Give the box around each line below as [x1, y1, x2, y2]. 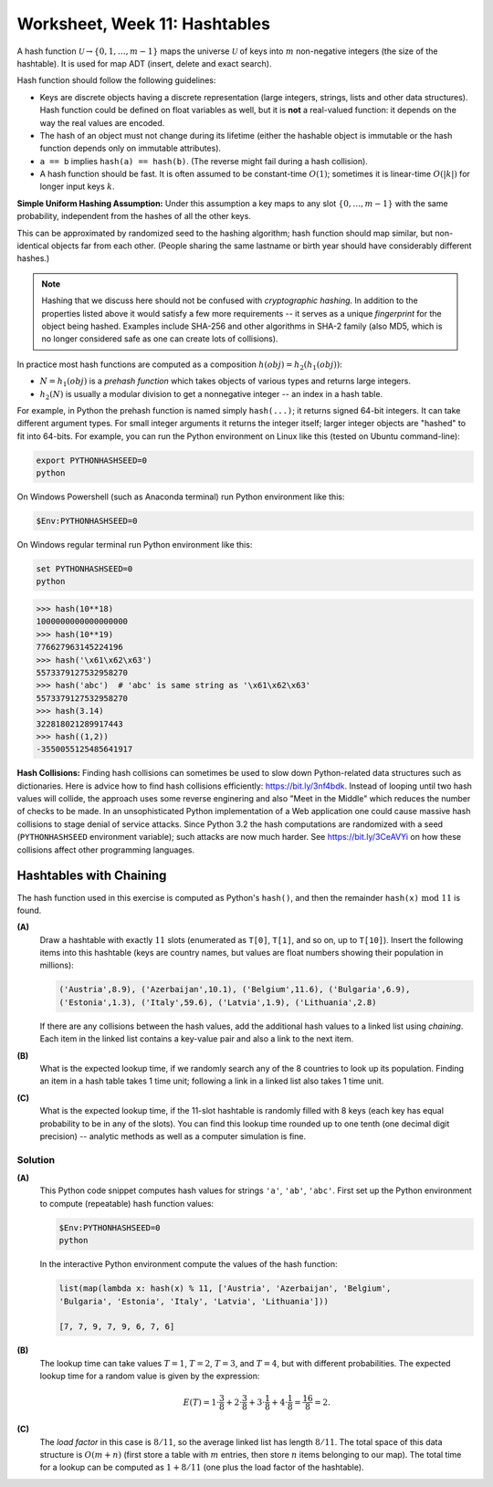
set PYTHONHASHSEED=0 [36, 564, 133, 574]
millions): [39, 959, 75, 971]
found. [16, 905, 42, 916]
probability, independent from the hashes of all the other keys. [16, 211, 251, 222]
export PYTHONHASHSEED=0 [36, 455, 148, 466]
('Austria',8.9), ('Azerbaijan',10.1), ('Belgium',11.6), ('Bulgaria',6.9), [58, 984, 411, 995]
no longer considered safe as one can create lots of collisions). [41, 333, 278, 344]
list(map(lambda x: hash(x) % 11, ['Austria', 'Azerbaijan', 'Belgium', [58, 1283, 392, 1293]
